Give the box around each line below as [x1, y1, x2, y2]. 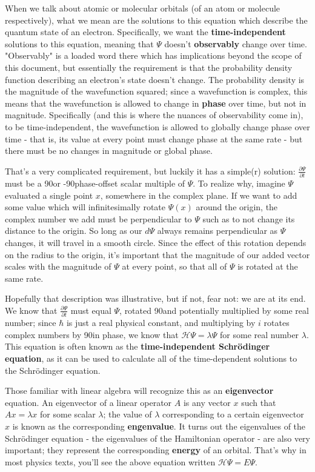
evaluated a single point [5, 188, 93, 201]
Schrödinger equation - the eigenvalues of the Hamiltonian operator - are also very [5, 431, 310, 444]
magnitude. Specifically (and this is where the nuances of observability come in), [5, 108, 303, 121]
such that [241, 396, 276, 408]
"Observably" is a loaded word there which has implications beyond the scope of [5, 49, 302, 62]
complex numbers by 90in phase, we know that [5, 328, 179, 341]
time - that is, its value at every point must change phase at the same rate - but [5, 132, 303, 145]
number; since [5, 316, 56, 329]
